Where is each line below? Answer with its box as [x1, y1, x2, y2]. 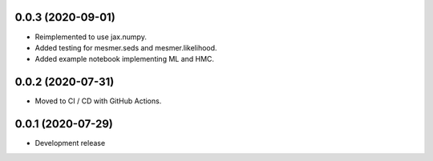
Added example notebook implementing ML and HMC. [34, 54, 215, 64]
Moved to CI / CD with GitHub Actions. [34, 96, 162, 106]
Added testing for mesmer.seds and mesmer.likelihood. [34, 42, 217, 52]
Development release [34, 139, 106, 148]
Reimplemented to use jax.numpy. [34, 32, 148, 42]
